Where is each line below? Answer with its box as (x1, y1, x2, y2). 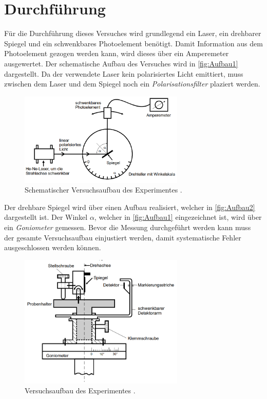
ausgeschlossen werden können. (4, 242, 101, 253)
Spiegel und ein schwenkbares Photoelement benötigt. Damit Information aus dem (4, 38, 263, 48)
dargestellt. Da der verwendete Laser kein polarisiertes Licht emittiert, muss (4, 68, 243, 79)
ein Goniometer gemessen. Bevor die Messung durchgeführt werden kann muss (4, 222, 251, 233)
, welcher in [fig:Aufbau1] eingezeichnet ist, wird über (94, 212, 262, 222)
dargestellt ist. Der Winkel (4, 212, 88, 222)
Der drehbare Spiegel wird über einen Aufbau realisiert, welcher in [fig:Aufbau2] (4, 201, 255, 212)
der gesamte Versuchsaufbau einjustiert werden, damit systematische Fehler (4, 232, 241, 242)
